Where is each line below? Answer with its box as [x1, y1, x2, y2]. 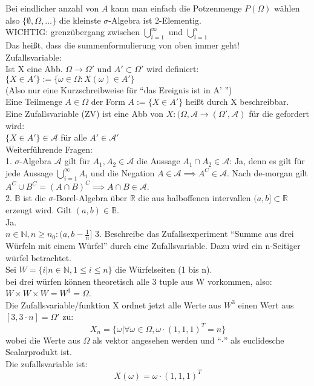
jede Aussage [5, 166, 53, 179]
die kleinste [59, 13, 101, 26]
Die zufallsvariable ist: [5, 357, 88, 370]
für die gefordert [249, 107, 309, 119]
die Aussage [136, 155, 180, 167]
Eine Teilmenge [5, 95, 62, 108]
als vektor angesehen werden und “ [92, 333, 221, 346]
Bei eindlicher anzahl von [5, 2, 99, 14]
